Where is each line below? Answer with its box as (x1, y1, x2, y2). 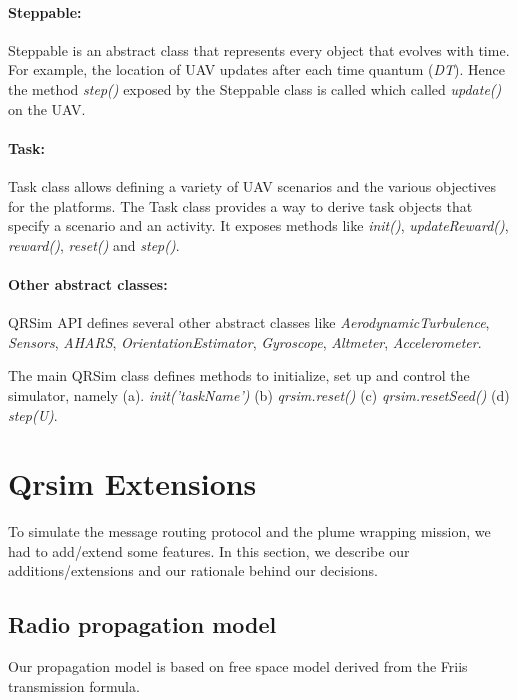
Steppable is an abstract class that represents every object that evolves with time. (8, 39, 510, 60)
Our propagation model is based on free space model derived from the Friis (8, 656, 468, 677)
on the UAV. (8, 98, 86, 119)
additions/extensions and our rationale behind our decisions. (8, 560, 379, 581)
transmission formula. (8, 675, 140, 696)
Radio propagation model (8, 609, 277, 640)
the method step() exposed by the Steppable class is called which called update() (8, 78, 502, 99)
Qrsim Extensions (8, 463, 257, 504)
